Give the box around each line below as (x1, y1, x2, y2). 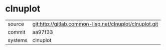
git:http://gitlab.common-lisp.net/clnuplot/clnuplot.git (32, 20, 158, 27)
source (8, 20, 24, 27)
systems (8, 36, 28, 43)
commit (8, 28, 26, 35)
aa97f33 (32, 28, 54, 35)
